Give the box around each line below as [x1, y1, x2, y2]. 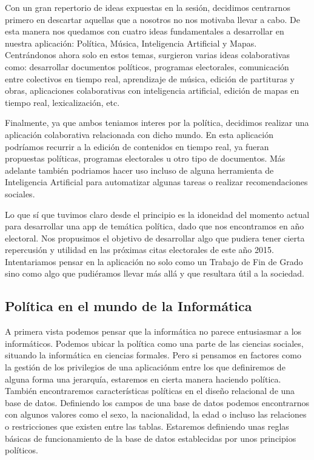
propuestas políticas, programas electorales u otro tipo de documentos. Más [5, 152, 286, 165]
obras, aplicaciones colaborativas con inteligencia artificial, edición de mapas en [5, 84, 299, 97]
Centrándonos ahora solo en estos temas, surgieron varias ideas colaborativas [5, 48, 290, 61]
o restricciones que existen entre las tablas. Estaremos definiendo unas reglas [5, 420, 289, 433]
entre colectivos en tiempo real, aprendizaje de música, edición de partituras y [5, 72, 295, 85]
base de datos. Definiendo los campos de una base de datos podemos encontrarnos [5, 396, 310, 409]
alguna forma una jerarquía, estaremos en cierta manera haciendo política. [5, 372, 281, 385]
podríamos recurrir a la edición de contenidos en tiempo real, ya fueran [5, 140, 269, 153]
